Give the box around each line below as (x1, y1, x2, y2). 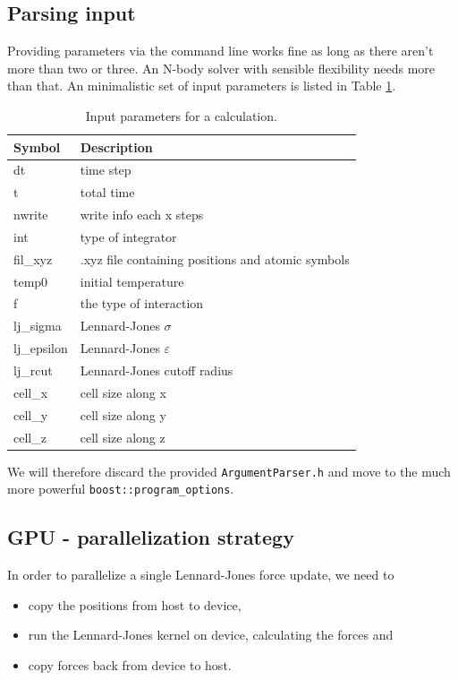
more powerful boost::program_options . (7, 479, 234, 498)
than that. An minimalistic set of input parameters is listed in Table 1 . (7, 76, 396, 95)
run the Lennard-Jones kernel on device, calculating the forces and (28, 625, 394, 644)
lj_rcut (13, 361, 53, 380)
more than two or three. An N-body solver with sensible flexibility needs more (7, 58, 436, 77)
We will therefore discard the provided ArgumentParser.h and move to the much (7, 461, 451, 480)
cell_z (13, 427, 47, 446)
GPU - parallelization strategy (7, 523, 294, 551)
